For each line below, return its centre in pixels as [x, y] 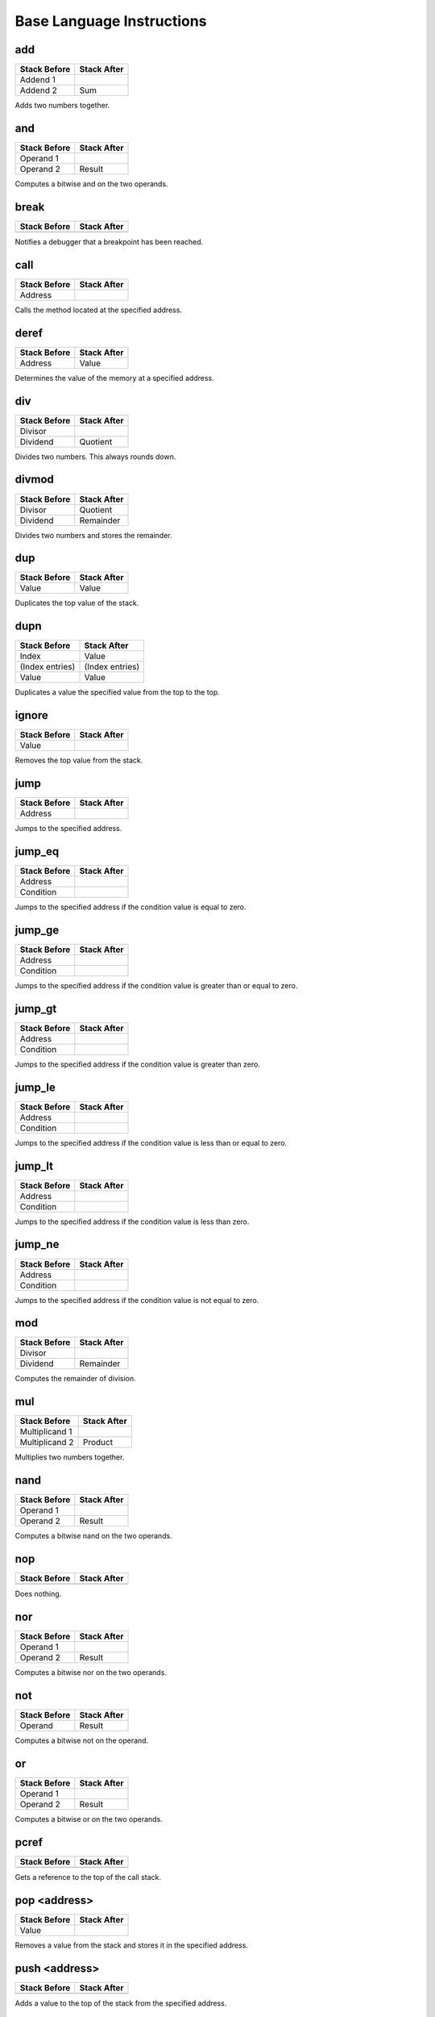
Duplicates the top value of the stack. [77, 603]
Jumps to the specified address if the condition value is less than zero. [132, 1221]
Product [97, 1443]
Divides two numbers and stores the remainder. [93, 535]
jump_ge [37, 930]
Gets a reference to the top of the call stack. [88, 1877]
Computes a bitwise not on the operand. [82, 1740]
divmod [34, 480]
